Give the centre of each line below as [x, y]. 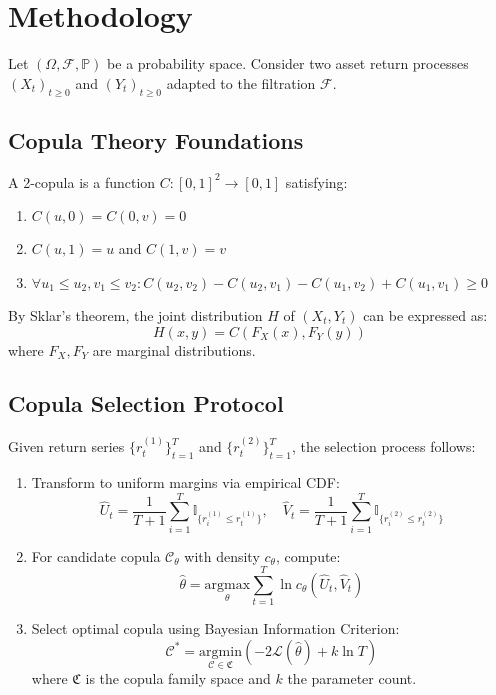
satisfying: [316, 181]
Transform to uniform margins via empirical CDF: [185, 481]
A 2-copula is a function [82, 181]
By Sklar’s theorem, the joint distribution [135, 314]
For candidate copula [96, 555]
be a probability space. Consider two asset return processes [288, 63]
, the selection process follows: [383, 446]
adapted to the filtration [241, 82]
